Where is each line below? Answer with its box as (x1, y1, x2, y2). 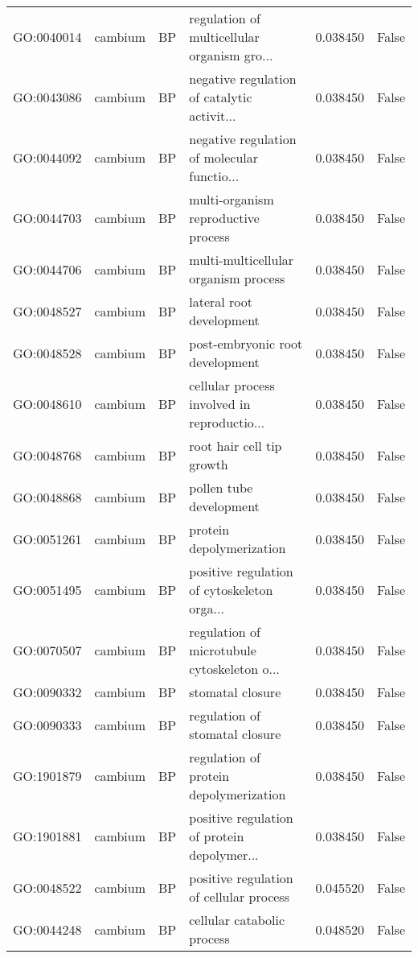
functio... (189, 167, 240, 185)
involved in (189, 394, 251, 413)
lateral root (189, 292, 253, 311)
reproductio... (189, 413, 265, 432)
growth (189, 455, 228, 473)
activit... (189, 106, 236, 125)
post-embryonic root (189, 334, 303, 353)
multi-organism (189, 190, 274, 209)
